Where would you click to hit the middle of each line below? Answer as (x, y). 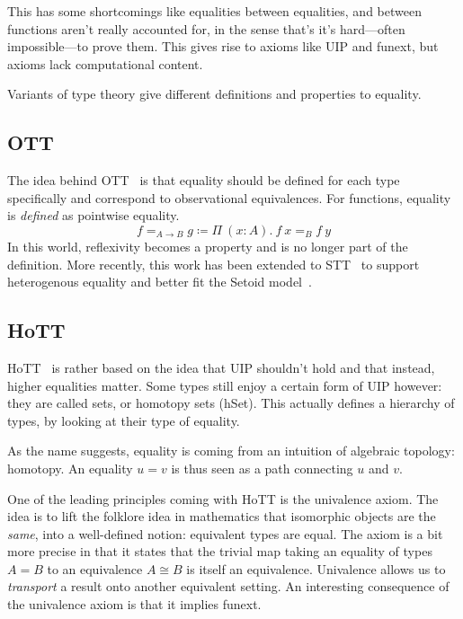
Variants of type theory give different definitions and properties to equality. (214, 94)
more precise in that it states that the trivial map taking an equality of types (220, 551)
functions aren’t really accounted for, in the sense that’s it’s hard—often (206, 28)
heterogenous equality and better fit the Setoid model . (160, 282)
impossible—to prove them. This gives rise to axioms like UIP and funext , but (223, 46)
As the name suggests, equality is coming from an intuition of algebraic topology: (231, 451)
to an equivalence (95, 568)
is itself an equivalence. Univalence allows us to (316, 568)
